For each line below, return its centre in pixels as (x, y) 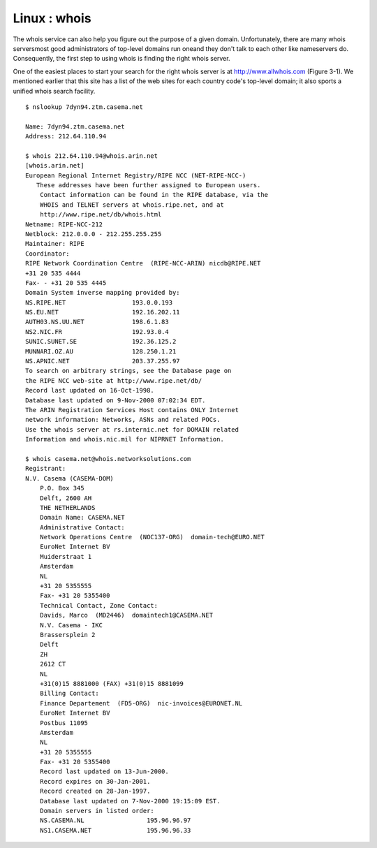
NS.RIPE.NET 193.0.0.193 (99, 302)
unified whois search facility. (54, 91)
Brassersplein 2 (67, 635)
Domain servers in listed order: (97, 811)
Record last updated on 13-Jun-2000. (104, 772)
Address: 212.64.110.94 (66, 137)
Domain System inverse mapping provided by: (103, 293)
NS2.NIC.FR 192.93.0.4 (97, 331)
